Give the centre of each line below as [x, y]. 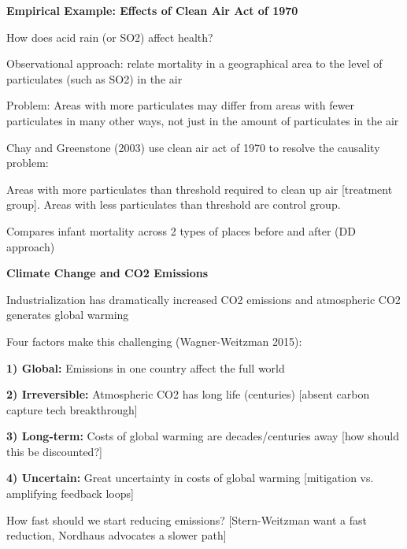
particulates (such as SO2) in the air [94, 78]
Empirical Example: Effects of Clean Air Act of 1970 [152, 10]
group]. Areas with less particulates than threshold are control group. [174, 204]
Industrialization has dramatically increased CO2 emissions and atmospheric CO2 [203, 299]
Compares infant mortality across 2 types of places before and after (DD [181, 230]
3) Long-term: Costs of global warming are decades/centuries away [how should [203, 436]
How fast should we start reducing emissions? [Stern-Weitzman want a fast [187, 519]
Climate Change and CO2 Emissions [107, 273]
